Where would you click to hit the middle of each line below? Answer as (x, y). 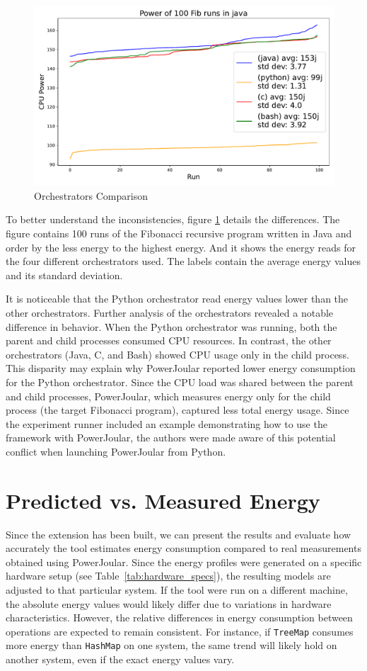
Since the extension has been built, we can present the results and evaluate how (179, 534)
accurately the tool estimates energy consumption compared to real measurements (183, 548)
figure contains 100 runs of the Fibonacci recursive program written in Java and (179, 233)
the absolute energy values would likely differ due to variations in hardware (169, 603)
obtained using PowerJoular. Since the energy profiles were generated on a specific (184, 562)
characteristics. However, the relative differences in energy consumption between (179, 618)
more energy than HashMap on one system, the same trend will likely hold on (171, 645)
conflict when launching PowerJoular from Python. (116, 451)
